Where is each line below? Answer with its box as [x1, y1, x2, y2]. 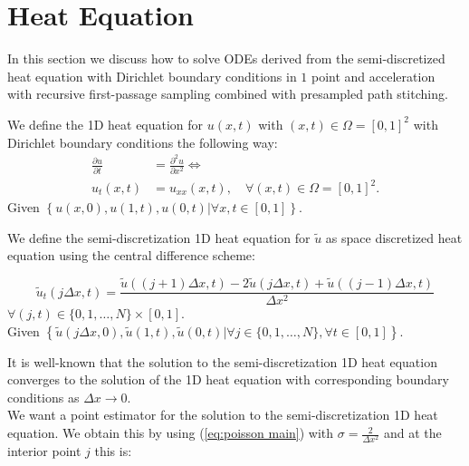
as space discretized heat [325, 228, 463, 247]
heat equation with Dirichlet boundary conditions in [7, 66, 297, 85]
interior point [7, 442, 81, 461]
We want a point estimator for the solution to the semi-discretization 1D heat [7, 405, 438, 424]
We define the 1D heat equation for [7, 114, 204, 133]
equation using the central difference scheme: [7, 246, 255, 265]
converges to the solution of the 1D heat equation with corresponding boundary [7, 370, 449, 389]
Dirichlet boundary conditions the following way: [7, 132, 278, 151]
